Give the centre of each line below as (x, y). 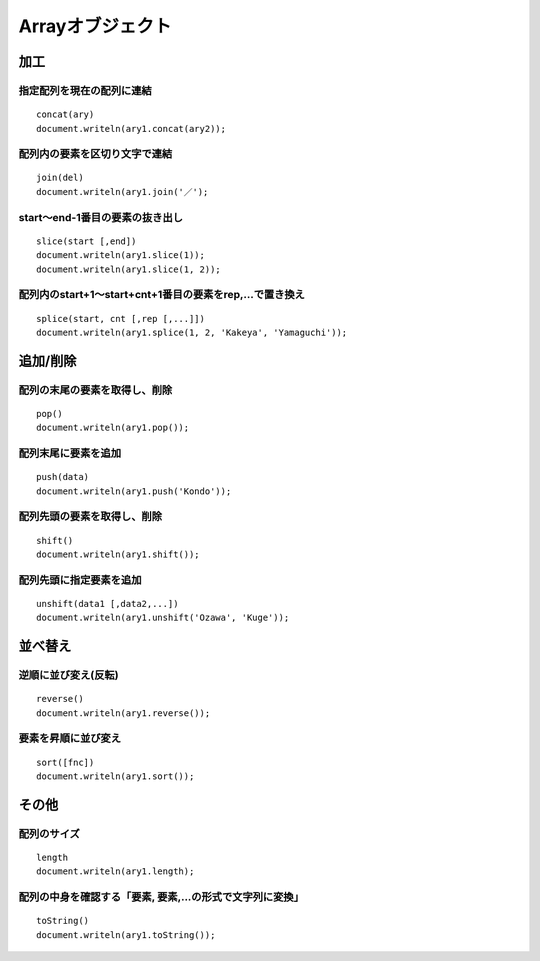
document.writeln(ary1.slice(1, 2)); (129, 269)
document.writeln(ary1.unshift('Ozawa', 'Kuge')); (163, 618)
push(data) (63, 477)
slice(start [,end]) (86, 241)
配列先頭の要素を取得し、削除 (90, 517)
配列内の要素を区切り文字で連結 (95, 154)
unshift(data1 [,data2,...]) (107, 603)
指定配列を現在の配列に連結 (85, 90)
